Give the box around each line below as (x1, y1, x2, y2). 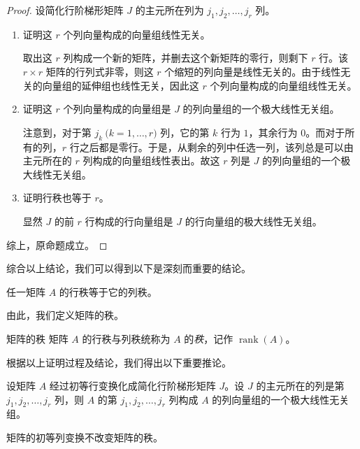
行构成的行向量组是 (85, 213, 173, 228)
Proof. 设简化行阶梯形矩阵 (6, 3, 124, 17)
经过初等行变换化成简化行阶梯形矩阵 (49, 378, 216, 393)
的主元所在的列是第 (256, 378, 345, 393)
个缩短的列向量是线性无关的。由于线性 (164, 64, 341, 78)
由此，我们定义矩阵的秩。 (6, 308, 124, 322)
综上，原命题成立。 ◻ (6, 237, 108, 252)
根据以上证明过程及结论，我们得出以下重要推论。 (6, 355, 231, 369)
